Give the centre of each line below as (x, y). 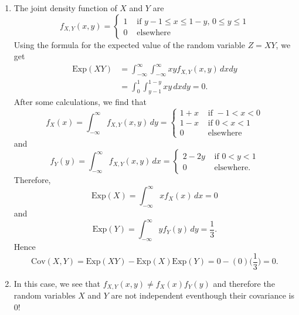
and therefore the (244, 283)
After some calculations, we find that (80, 102)
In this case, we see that (57, 283)
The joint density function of (65, 8)
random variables (45, 295)
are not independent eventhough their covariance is (203, 295)
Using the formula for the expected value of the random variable (129, 44)
